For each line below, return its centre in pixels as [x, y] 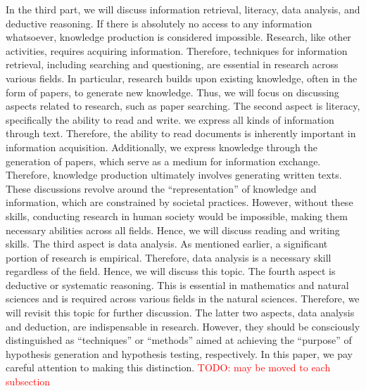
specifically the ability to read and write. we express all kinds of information [170, 119]
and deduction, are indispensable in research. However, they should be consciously [183, 326]
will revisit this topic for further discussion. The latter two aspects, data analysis [180, 313]
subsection [28, 382]
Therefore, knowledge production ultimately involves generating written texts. [174, 175]
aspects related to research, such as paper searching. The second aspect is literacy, [183, 106]
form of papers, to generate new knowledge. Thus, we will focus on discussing [172, 92]
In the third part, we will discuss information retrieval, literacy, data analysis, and [183, 9]
